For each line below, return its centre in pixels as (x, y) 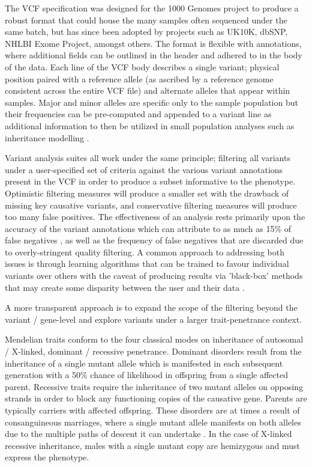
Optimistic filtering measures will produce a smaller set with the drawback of (147, 193)
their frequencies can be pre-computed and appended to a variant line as (138, 114)
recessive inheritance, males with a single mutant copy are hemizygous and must (153, 445)
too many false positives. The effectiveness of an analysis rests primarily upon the (155, 217)
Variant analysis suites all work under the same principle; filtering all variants (148, 158)
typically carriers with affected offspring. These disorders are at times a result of (152, 410)
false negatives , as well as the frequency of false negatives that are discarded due (154, 240)
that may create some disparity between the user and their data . (125, 287)
